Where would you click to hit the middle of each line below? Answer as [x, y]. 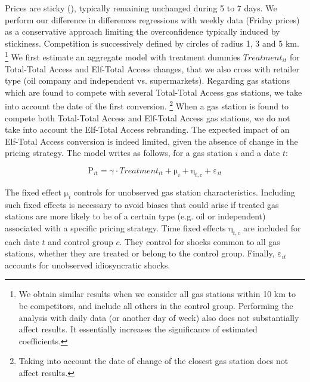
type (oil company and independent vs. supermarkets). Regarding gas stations [147, 80]
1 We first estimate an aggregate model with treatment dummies [123, 56]
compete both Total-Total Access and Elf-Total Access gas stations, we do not [148, 117]
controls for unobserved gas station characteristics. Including [184, 192]
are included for [272, 227]
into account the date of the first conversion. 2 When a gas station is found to [147, 105]
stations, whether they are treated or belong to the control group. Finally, [140, 253]
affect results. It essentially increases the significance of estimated [138, 329]
